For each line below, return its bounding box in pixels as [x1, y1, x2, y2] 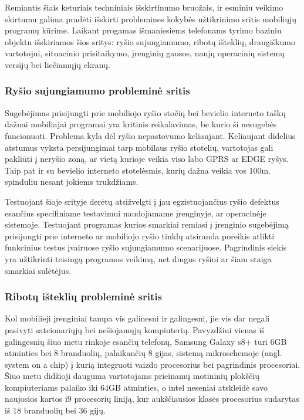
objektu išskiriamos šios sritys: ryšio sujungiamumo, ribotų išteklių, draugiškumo [5, 35, 295, 48]
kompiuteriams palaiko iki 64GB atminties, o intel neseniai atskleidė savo [5, 381, 268, 393]
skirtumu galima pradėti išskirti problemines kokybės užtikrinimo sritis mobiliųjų [5, 12, 297, 25]
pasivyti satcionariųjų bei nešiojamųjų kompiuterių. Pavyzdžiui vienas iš [5, 323, 265, 336]
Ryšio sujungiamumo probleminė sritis [5, 83, 190, 98]
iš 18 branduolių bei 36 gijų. [5, 404, 106, 416]
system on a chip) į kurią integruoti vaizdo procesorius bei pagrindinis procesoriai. [5, 358, 300, 370]
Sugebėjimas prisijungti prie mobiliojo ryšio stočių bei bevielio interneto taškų [5, 106, 286, 118]
